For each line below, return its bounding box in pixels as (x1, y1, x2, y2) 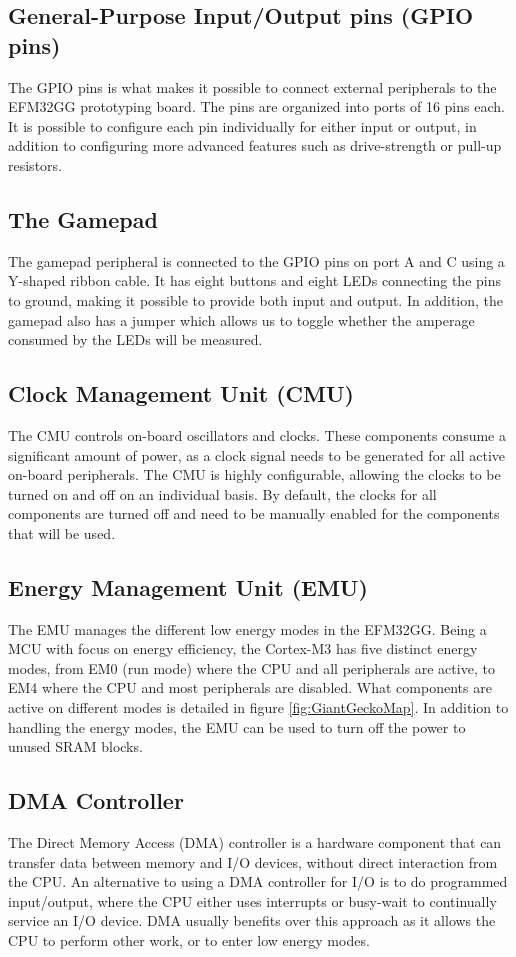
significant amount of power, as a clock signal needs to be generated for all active (8, 444, 505, 465)
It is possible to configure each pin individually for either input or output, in (8, 115, 477, 136)
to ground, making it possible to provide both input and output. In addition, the (8, 289, 504, 310)
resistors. (8, 154, 62, 175)
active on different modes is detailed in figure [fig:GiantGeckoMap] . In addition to (8, 697, 509, 718)
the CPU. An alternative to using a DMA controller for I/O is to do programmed (8, 871, 508, 892)
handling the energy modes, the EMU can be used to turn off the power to (8, 716, 466, 737)
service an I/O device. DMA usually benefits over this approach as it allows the (8, 910, 496, 931)
